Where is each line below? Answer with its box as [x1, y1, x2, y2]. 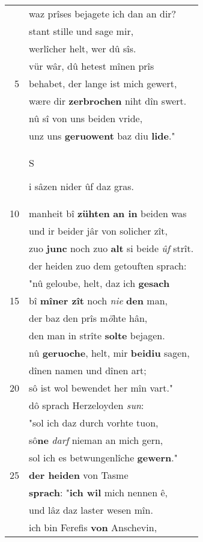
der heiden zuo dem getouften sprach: [29, 259, 187, 273]
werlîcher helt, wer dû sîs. [29, 42, 136, 55]
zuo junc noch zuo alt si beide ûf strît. [29, 241, 194, 255]
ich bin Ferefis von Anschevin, [29, 520, 157, 534]
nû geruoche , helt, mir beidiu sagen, [29, 346, 190, 360]
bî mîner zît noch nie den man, [29, 294, 168, 307]
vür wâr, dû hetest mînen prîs [29, 59, 154, 73]
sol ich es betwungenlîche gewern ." [29, 451, 178, 464]
